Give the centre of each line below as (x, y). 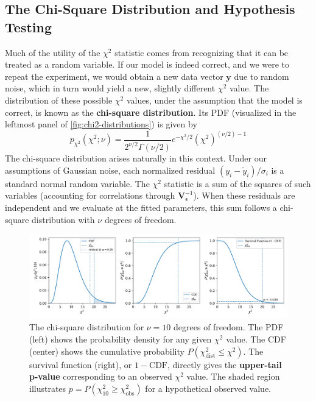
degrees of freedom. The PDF (229, 327)
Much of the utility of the (53, 52)
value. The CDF (256, 339)
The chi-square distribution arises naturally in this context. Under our (136, 158)
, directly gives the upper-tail (224, 364)
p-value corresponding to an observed (101, 376)
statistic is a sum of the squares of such (237, 183)
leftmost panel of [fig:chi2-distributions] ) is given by (101, 124)
